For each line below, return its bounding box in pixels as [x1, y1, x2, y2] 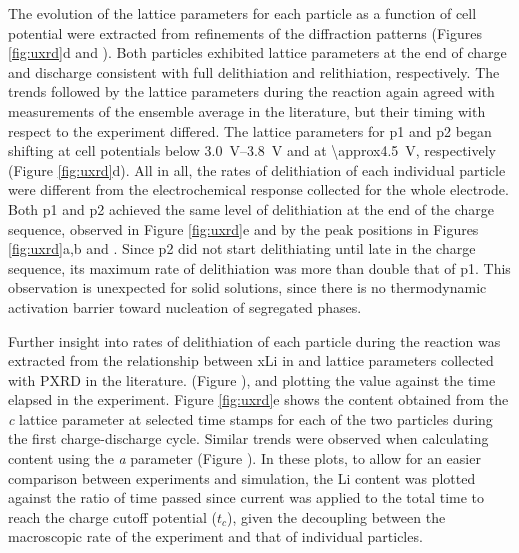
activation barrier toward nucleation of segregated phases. [8, 296, 362, 317]
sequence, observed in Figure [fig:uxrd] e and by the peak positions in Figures [8, 218, 479, 239]
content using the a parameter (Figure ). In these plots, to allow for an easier [8, 448, 481, 469]
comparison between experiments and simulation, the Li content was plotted [8, 467, 476, 488]
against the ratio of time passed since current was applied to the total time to [8, 487, 485, 508]
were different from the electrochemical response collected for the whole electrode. [8, 179, 509, 200]
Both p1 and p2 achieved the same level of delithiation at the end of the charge [8, 198, 495, 219]
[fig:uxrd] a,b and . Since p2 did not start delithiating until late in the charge [8, 238, 476, 259]
